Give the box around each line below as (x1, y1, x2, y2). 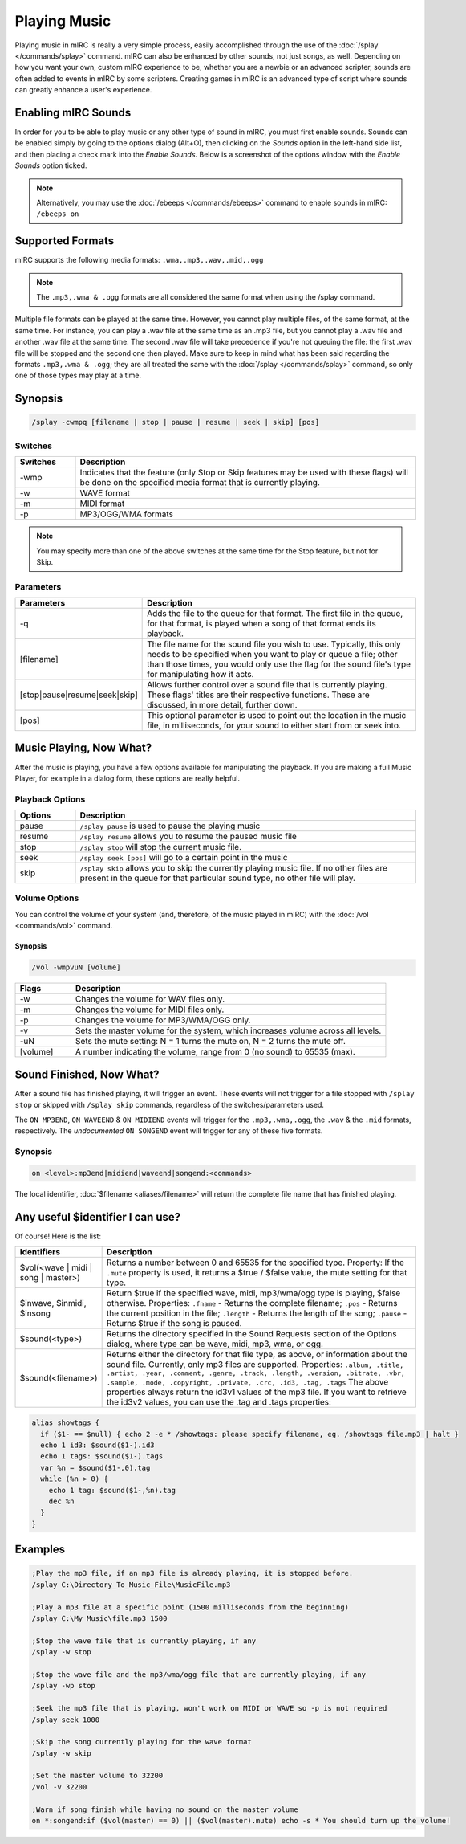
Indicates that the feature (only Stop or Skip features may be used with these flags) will (79, 467, 409, 478)
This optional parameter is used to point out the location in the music (147, 710, 407, 721)
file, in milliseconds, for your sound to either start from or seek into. (147, 720, 401, 731)
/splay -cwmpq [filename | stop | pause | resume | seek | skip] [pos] (31, 418, 320, 427)
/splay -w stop (31, 1647, 91, 1657)
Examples (14, 1543, 66, 1556)
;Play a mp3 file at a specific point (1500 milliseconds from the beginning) (31, 1602, 349, 1612)
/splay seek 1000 (31, 1715, 100, 1724)
